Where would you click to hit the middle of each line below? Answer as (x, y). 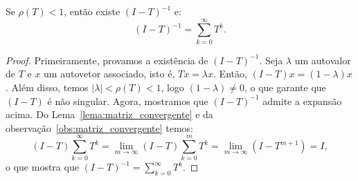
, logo (172, 87)
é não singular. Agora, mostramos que (128, 101)
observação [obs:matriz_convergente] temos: (99, 127)
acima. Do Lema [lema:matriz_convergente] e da (109, 114)
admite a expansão (302, 101)
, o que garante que (285, 87)
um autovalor (323, 60)
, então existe (92, 11)
